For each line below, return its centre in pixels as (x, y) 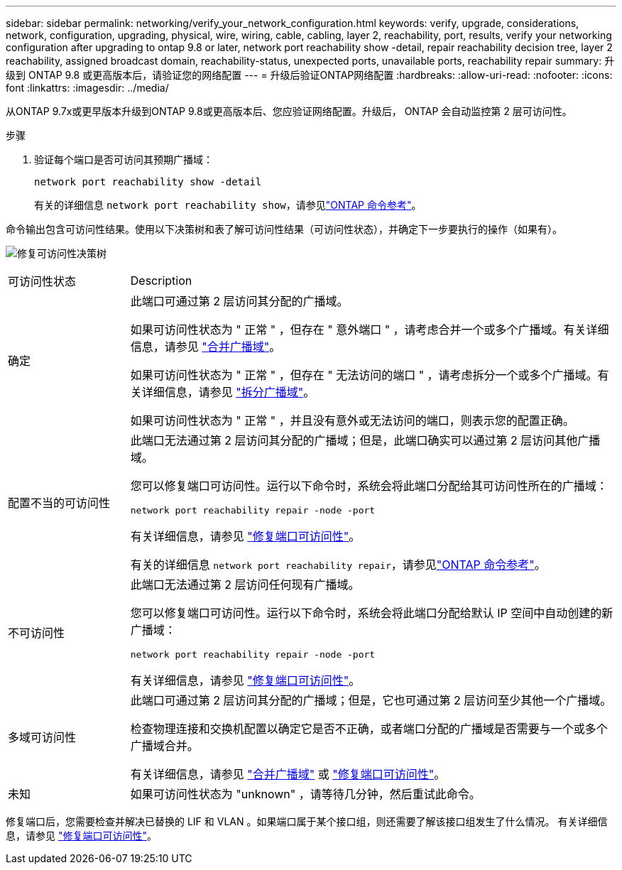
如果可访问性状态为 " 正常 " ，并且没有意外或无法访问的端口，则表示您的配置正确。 (352, 420)
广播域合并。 (164, 746)
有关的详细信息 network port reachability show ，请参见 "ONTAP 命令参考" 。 (228, 205)
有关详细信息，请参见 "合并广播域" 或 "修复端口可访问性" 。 (288, 774)
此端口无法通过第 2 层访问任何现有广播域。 (245, 584)
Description (161, 281)
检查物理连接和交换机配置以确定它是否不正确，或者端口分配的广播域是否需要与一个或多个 (369, 729)
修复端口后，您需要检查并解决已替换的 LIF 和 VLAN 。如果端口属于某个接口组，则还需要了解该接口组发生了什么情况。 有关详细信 (307, 821)
